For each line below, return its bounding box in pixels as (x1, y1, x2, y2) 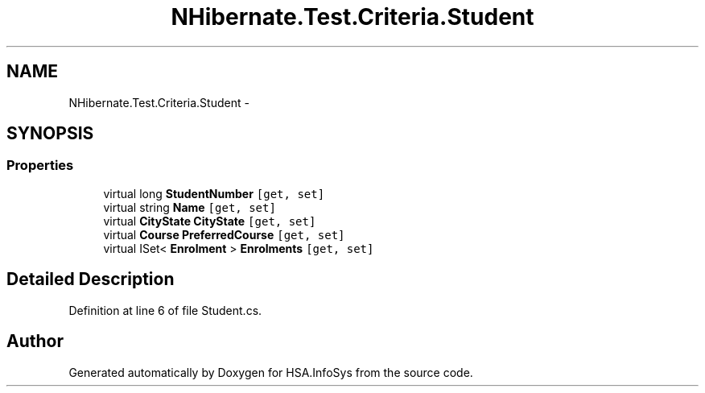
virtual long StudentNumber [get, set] (103, 186, 325, 201)
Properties (6, 157, 74, 174)
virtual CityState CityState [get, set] (103, 213, 316, 228)
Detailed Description (6, 269, 175, 290)
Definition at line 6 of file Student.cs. (68, 303, 262, 317)
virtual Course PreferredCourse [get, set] (103, 227, 345, 242)
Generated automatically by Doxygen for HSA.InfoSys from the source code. (68, 365, 473, 379)
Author (6, 331, 64, 352)
